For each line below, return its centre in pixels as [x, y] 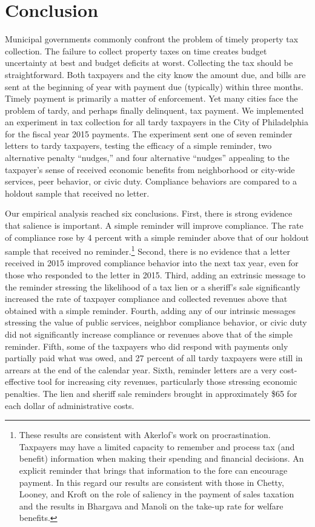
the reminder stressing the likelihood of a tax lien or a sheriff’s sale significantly [153, 286]
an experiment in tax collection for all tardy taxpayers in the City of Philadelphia [157, 122]
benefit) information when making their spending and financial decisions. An [161, 458]
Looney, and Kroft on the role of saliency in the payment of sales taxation [157, 494]
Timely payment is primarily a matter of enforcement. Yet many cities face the [151, 98]
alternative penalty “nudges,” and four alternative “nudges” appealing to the [147, 158]
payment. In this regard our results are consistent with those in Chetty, [151, 482]
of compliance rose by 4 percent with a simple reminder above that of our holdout [157, 237]
